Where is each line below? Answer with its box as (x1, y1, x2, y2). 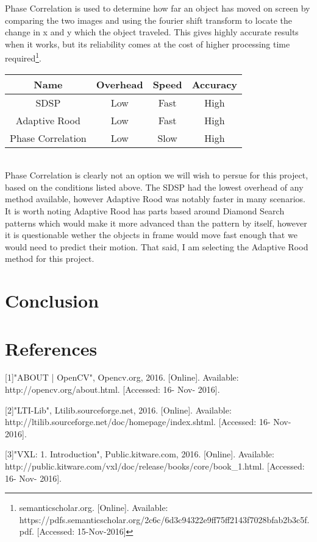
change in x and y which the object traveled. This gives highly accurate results (5, 26, 299, 38)
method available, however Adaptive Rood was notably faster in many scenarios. (5, 192, 305, 205)
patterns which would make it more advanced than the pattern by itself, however (5, 216, 307, 229)
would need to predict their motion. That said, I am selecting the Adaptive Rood (5, 240, 308, 253)
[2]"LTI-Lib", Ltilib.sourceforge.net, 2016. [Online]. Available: (5, 403, 232, 416)
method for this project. (5, 252, 94, 265)
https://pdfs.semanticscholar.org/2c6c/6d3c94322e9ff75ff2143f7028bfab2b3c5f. (19, 513, 310, 526)
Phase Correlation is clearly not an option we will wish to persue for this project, (5, 169, 308, 181)
